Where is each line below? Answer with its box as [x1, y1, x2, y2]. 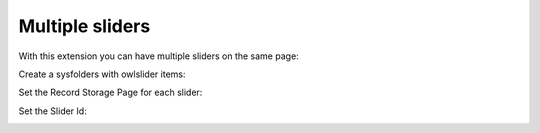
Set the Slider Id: [18, 105, 87, 117]
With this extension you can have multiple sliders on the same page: [18, 50, 299, 62]
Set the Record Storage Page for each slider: [18, 86, 203, 99]
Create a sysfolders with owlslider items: [18, 68, 186, 80]
